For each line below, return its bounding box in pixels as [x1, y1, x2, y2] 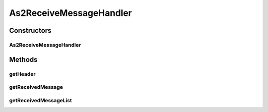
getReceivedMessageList [9, 97, 72, 104]
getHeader [9, 70, 36, 77]
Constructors [9, 26, 52, 35]
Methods [9, 55, 38, 64]
